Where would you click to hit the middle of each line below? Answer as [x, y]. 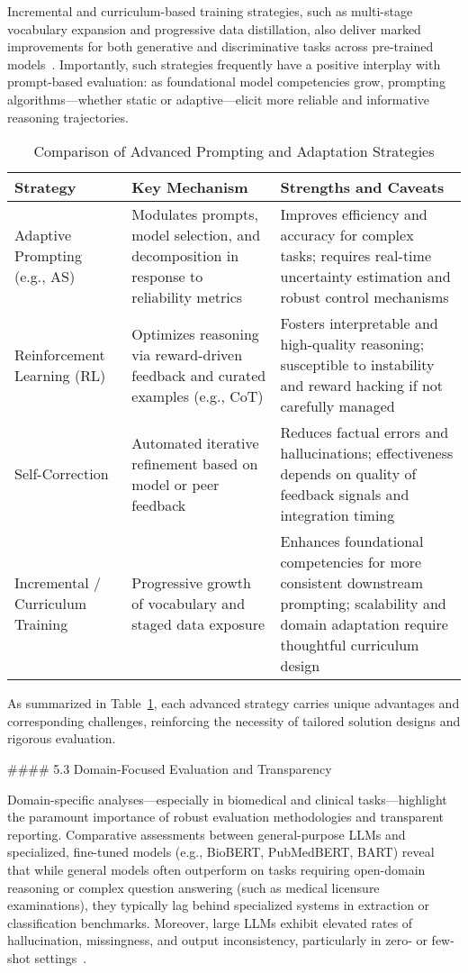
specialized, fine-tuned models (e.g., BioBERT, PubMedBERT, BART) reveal [221, 852]
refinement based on [195, 463]
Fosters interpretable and [359, 323]
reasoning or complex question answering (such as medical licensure [193, 887]
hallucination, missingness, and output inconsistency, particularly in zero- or [217, 940]
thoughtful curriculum [350, 645]
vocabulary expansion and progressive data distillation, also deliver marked [214, 28]
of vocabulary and [189, 604]
